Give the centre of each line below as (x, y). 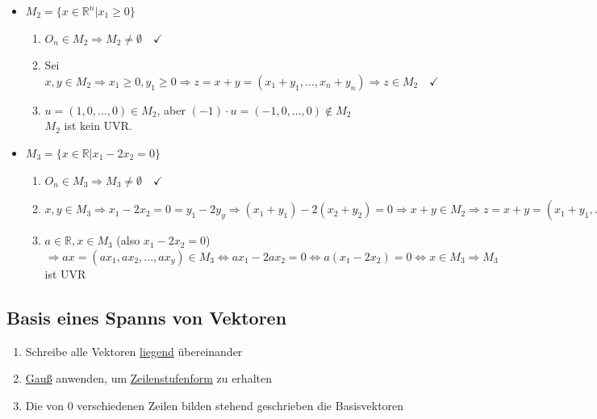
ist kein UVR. (98, 126)
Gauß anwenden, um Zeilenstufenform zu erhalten (148, 378)
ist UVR (65, 273)
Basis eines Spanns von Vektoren (147, 317)
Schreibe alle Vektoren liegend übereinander (134, 351)
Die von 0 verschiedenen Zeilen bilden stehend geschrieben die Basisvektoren (215, 405)
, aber (171, 109)
